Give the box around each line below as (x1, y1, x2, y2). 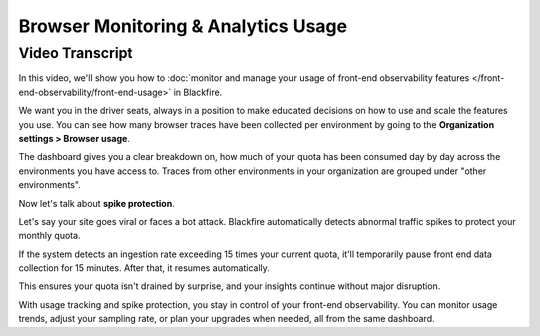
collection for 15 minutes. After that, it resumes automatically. (18, 262, 270, 274)
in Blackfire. (173, 86, 223, 98)
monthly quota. (18, 230, 81, 242)
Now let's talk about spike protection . (18, 197, 175, 209)
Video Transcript (18, 44, 134, 62)
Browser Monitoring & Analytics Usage (18, 15, 348, 37)
